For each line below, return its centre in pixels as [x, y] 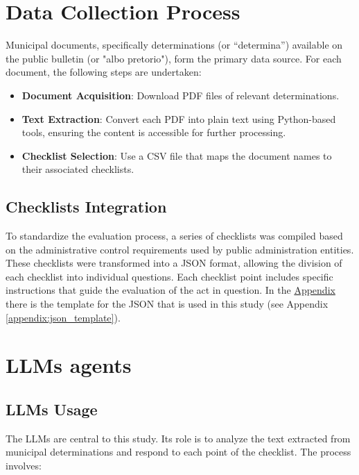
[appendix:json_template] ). [63, 317]
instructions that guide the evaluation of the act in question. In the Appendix [170, 290]
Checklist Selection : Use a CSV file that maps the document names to [177, 155]
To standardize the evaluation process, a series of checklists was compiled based [174, 236]
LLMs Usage [52, 409]
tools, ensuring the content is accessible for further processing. [154, 132]
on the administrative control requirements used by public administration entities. [180, 249]
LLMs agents [69, 365]
